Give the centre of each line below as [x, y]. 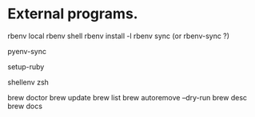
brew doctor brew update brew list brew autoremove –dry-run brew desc [127, 97]
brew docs [25, 106]
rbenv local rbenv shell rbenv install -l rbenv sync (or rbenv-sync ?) [118, 36]
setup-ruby [26, 66]
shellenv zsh [28, 82]
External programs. [73, 14]
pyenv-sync [27, 51]
